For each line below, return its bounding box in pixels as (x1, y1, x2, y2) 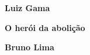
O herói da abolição (5, 21, 85, 33)
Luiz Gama (5, 2, 50, 13)
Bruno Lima (5, 41, 54, 53)
